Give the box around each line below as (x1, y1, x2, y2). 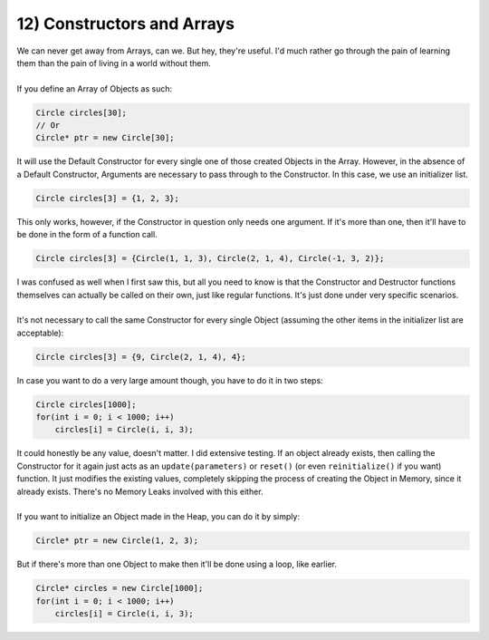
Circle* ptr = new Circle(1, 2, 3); (35, 536, 199, 546)
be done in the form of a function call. (16, 229, 158, 240)
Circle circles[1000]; (35, 399, 137, 410)
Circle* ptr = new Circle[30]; (35, 132, 176, 143)
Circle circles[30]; (35, 107, 127, 118)
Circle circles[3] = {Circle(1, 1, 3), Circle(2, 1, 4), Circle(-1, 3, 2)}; (35, 254, 385, 264)
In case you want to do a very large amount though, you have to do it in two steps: (16, 374, 323, 385)
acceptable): (16, 327, 64, 338)
